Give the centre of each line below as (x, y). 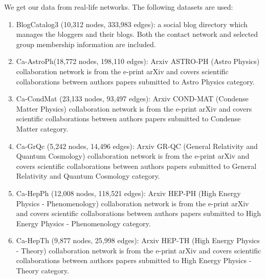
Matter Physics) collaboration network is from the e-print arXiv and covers (134, 108)
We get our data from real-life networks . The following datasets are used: (119, 7)
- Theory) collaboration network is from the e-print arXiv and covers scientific (139, 250)
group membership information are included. (86, 44)
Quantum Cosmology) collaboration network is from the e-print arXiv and (133, 156)
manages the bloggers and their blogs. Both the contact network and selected (137, 34)
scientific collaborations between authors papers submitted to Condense (128, 119)
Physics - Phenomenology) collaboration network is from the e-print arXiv (132, 203)
